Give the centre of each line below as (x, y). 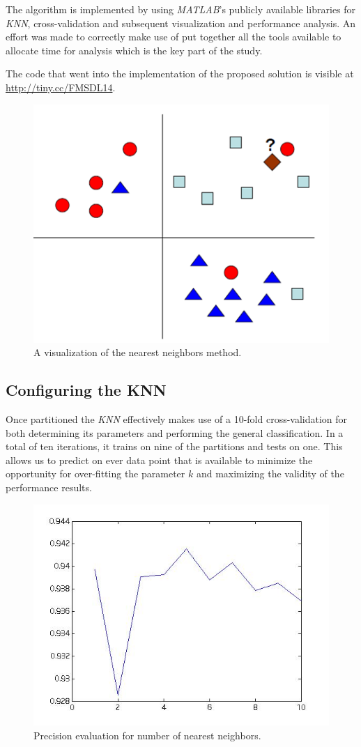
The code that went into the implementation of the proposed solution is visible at (180, 74)
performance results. (49, 487)
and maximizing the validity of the (270, 473)
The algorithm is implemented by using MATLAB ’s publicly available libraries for (181, 9)
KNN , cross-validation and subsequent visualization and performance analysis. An (181, 23)
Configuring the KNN (86, 390)
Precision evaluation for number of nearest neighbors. (147, 735)
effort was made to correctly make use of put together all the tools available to (174, 37)
